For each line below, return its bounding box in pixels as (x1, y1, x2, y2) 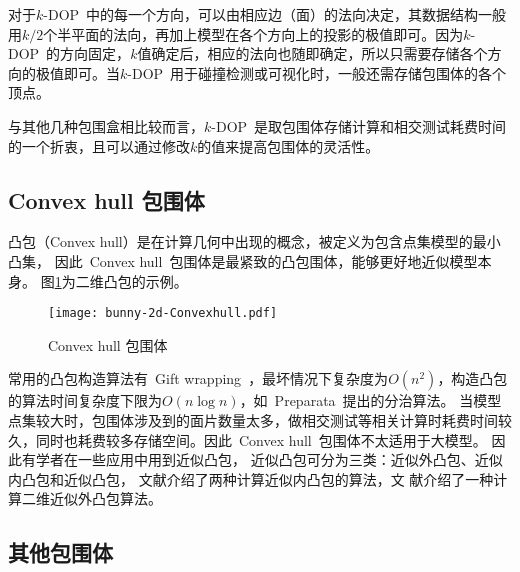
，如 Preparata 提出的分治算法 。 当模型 (239, 390, 502, 411)
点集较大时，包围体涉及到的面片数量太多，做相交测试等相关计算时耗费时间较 (8, 409, 512, 430)
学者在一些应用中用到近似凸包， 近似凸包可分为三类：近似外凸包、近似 (35, 449, 503, 470)
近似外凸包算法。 (49, 488, 162, 509)
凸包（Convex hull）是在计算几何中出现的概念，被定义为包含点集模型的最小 (8, 231, 501, 252)
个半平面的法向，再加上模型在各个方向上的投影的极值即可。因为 (43, 23, 464, 44)
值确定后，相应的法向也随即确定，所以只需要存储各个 (137, 43, 488, 64)
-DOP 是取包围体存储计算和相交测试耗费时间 (211, 115, 507, 136)
